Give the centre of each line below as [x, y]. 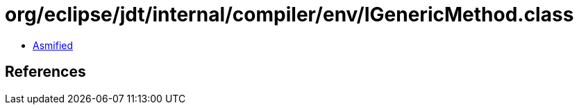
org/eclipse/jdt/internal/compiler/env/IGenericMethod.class [289, 15]
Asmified [53, 45]
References [45, 72]
